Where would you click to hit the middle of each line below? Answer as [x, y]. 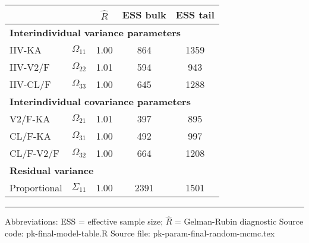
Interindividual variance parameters [95, 32]
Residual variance [52, 170]
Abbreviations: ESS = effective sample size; [84, 221]
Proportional [36, 187]
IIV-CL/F [30, 84]
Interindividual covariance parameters [100, 101]
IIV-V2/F [30, 67]
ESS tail [195, 15]
